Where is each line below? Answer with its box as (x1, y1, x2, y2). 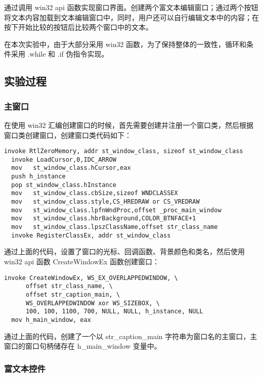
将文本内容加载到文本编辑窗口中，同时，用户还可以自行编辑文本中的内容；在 (4, 12, 259, 22)
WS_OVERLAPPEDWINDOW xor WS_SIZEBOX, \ (25, 299, 160, 307)
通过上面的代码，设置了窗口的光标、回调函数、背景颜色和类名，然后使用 (4, 246, 245, 257)
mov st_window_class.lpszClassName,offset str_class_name (11, 223, 218, 231)
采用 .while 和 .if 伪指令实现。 (11, 49, 109, 59)
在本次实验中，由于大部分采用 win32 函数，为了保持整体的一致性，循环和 (4, 38, 247, 49)
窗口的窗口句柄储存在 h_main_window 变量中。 (4, 341, 161, 351)
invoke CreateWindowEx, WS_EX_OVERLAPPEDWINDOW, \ (4, 274, 178, 281)
